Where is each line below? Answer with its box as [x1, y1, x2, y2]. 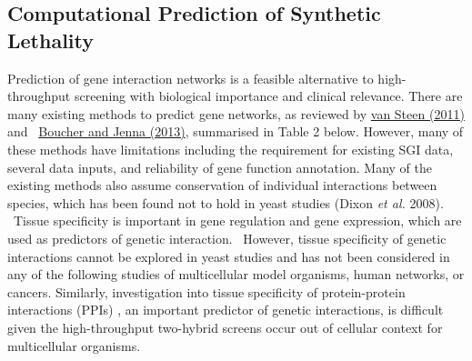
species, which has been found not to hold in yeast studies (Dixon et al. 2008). [7, 193, 444, 212]
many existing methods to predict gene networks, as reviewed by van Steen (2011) [7, 104, 465, 123]
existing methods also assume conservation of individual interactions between [7, 175, 437, 195]
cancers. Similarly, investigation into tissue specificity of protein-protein [7, 282, 406, 301]
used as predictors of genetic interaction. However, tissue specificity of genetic [7, 228, 447, 247]
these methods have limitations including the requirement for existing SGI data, [7, 139, 454, 158]
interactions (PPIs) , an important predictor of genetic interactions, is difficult [7, 300, 444, 319]
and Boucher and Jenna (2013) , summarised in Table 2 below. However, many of [7, 122, 464, 141]
